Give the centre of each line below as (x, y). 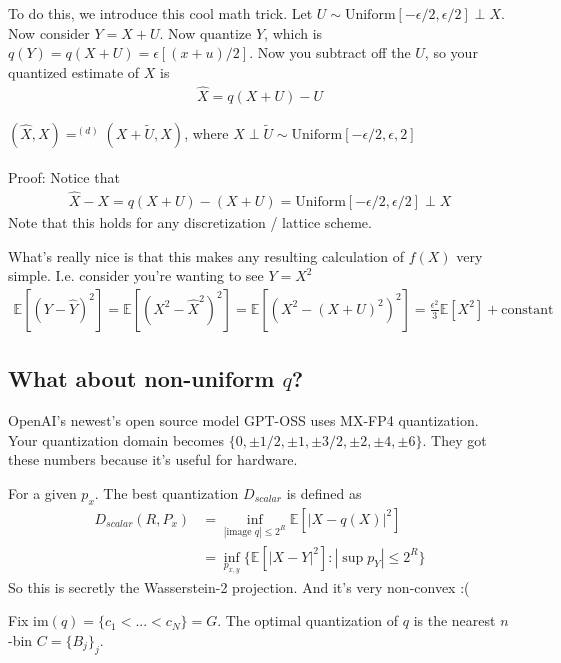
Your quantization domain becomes (116, 439)
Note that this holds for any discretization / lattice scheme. (190, 222)
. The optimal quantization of (308, 620)
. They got (454, 439)
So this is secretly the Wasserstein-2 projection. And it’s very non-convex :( (239, 586)
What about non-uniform (141, 378)
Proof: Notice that (64, 177)
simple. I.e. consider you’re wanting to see (136, 275)
